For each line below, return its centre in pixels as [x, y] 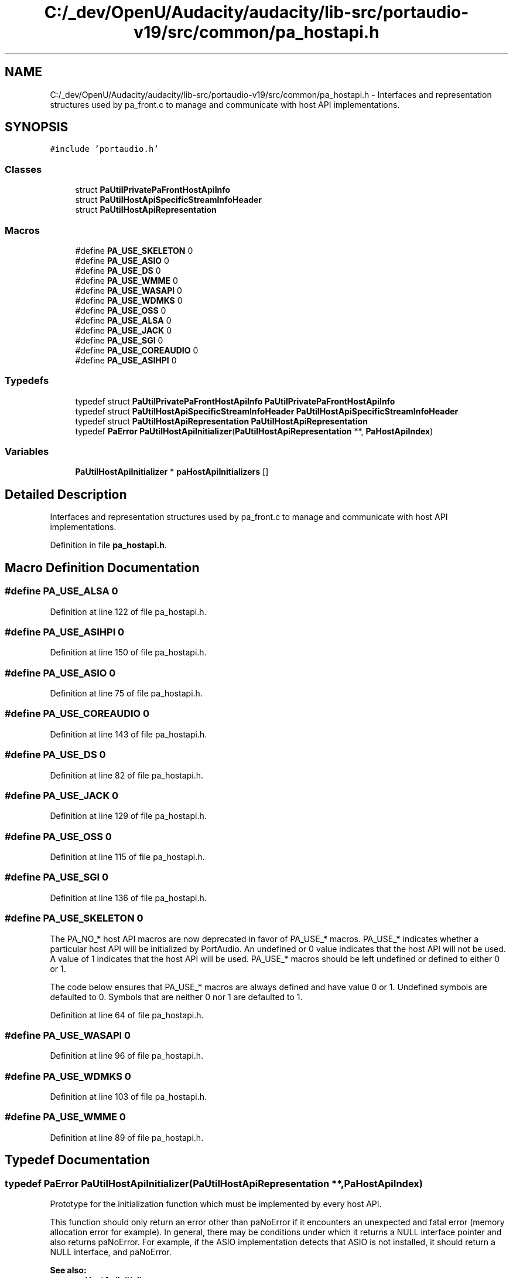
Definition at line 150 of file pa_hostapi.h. [128, 652]
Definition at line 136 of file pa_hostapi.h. [128, 898]
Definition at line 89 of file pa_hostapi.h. [127, 1137]
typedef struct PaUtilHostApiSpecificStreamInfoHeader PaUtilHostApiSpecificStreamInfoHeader [267, 411]
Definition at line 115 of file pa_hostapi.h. [127, 857]
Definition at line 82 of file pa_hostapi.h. [127, 775]
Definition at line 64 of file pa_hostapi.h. [127, 1015]
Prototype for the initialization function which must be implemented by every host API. [216, 1204]
